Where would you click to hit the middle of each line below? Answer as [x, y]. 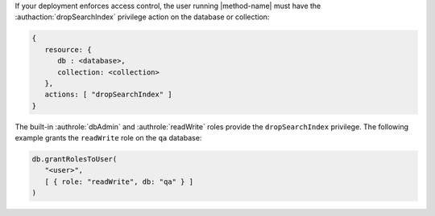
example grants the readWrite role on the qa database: [108, 138]
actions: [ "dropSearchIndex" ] [108, 95]
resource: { [68, 49]
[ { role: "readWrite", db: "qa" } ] [119, 181]
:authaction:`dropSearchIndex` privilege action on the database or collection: [142, 17]
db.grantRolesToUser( [75, 159]
